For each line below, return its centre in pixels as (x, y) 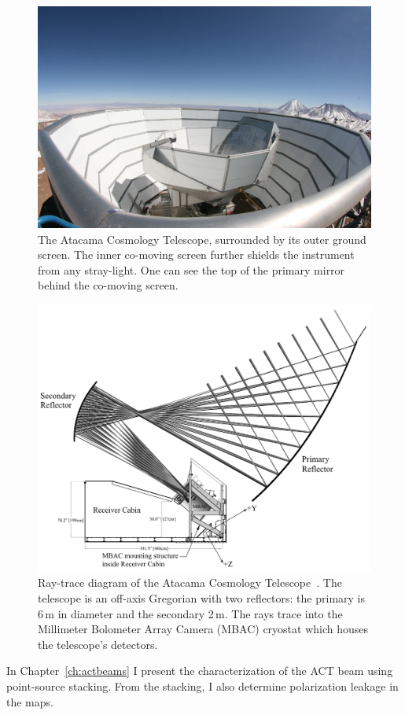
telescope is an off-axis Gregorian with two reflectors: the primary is (202, 598)
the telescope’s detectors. (98, 644)
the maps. (30, 701)
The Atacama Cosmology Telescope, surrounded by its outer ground (202, 239)
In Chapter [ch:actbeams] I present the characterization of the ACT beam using (200, 671)
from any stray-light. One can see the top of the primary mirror (191, 269)
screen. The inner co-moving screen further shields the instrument (196, 254)
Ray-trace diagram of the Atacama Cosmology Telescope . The (190, 582)
